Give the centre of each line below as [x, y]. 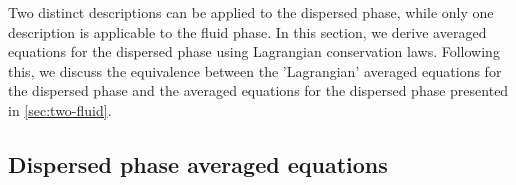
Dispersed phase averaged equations [198, 163]
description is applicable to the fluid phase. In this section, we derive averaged [247, 31]
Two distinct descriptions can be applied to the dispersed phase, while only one [251, 12]
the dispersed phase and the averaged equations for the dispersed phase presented [258, 90]
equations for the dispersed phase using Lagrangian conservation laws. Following [254, 51]
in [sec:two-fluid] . [60, 109]
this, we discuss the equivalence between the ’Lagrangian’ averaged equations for [255, 70]
